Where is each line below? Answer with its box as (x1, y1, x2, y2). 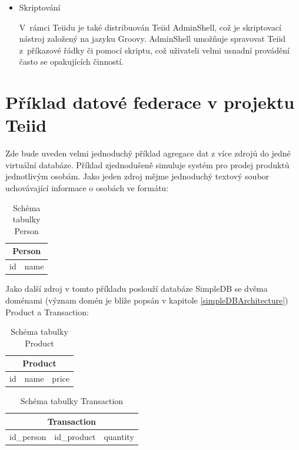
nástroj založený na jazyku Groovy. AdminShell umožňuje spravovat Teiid (19, 32, 286, 45)
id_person (9, 430, 46, 442)
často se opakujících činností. (19, 55, 124, 68)
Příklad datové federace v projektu (5, 90, 295, 114)
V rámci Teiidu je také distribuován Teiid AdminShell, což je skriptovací (19, 21, 281, 33)
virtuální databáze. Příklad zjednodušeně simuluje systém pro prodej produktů (5, 158, 290, 171)
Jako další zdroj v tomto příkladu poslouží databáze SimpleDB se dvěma (5, 282, 268, 295)
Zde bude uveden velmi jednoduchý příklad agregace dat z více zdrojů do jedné (5, 147, 291, 159)
